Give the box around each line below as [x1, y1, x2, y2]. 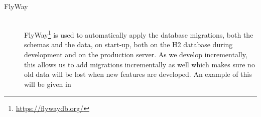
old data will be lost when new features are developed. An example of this [24, 69, 252, 79]
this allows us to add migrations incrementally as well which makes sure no [24, 59, 255, 69]
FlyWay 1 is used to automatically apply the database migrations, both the [24, 28, 253, 40]
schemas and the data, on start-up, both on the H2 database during [24, 39, 233, 50]
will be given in [24, 78, 71, 89]
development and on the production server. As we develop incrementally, [24, 49, 247, 60]
